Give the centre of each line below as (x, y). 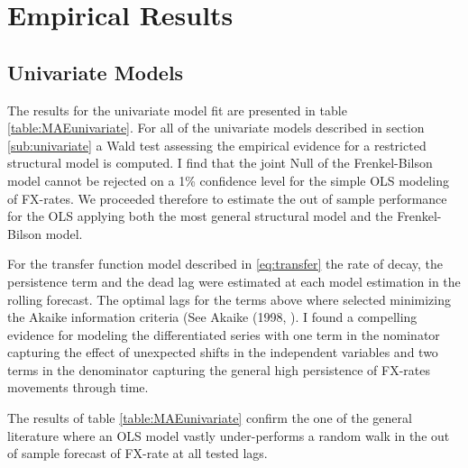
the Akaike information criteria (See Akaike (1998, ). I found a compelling (212, 317)
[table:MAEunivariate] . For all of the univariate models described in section (216, 128)
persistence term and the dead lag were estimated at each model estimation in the (234, 281)
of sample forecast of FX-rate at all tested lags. (138, 453)
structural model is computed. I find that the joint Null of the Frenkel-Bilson (220, 163)
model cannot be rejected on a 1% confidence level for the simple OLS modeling (228, 180)
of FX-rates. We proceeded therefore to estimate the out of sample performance (227, 198)
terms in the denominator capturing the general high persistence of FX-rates (219, 369)
